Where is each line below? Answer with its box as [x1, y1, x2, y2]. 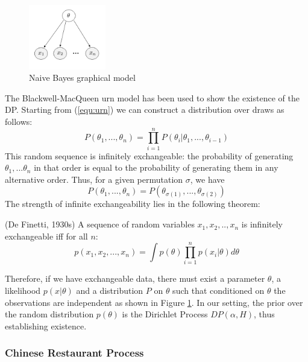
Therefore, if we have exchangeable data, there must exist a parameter [5, 272, 265, 285]
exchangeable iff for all [5, 229, 88, 242]
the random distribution [5, 308, 94, 320]
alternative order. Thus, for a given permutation [5, 173, 183, 185]
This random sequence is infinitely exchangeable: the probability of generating [5, 149, 294, 162]
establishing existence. [5, 319, 87, 332]
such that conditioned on [172, 284, 265, 296]
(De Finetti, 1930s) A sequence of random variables [5, 218, 195, 230]
